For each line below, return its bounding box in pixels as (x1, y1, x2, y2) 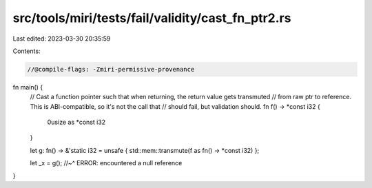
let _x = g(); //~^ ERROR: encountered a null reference (30, 159, 183, 167)
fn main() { (12, 83, 43, 91)
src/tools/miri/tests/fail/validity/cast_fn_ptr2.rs (12, 10, 291, 25)
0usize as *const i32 (47, 118, 106, 127)
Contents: (12, 47, 41, 55)
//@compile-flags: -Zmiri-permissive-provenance (27, 65, 195, 73)
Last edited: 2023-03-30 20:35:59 (12, 34, 111, 43)
